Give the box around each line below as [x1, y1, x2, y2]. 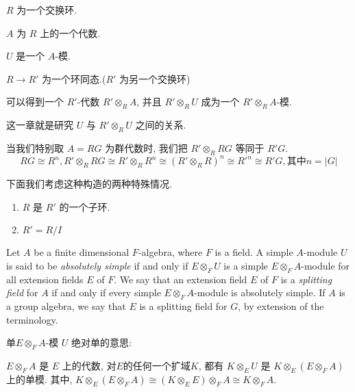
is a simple [223, 259, 269, 273]
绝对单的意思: [71, 335, 132, 350]
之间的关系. [135, 118, 186, 132]
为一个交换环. [16, 3, 77, 16]
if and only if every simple [51, 285, 161, 300]
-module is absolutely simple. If [194, 285, 326, 300]
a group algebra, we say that [6, 299, 126, 313]
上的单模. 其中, [6, 372, 73, 387]
